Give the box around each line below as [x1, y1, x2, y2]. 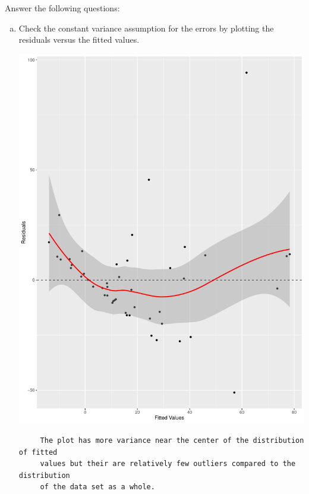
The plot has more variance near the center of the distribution [40, 436, 304, 445]
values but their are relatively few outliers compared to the [40, 460, 296, 468]
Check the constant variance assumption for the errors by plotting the [18, 21, 274, 34]
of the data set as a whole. [40, 483, 155, 492]
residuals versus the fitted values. [18, 33, 140, 46]
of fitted [18, 448, 58, 457]
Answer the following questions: [5, 2, 120, 14]
